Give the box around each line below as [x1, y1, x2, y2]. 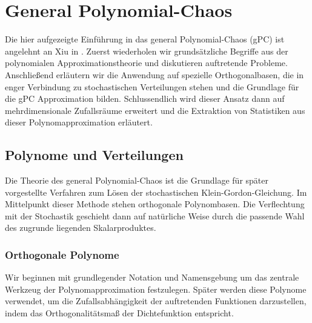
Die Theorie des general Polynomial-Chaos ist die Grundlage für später [5, 174, 268, 187]
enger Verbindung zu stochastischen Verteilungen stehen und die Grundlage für [5, 80, 299, 93]
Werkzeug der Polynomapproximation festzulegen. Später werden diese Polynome [5, 282, 307, 295]
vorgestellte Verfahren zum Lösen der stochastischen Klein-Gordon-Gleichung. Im [5, 185, 307, 198]
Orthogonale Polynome [5, 247, 119, 262]
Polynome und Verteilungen [5, 145, 184, 164]
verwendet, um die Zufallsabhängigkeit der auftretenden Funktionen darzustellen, [5, 295, 307, 307]
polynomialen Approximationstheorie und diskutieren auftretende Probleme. [5, 56, 288, 69]
